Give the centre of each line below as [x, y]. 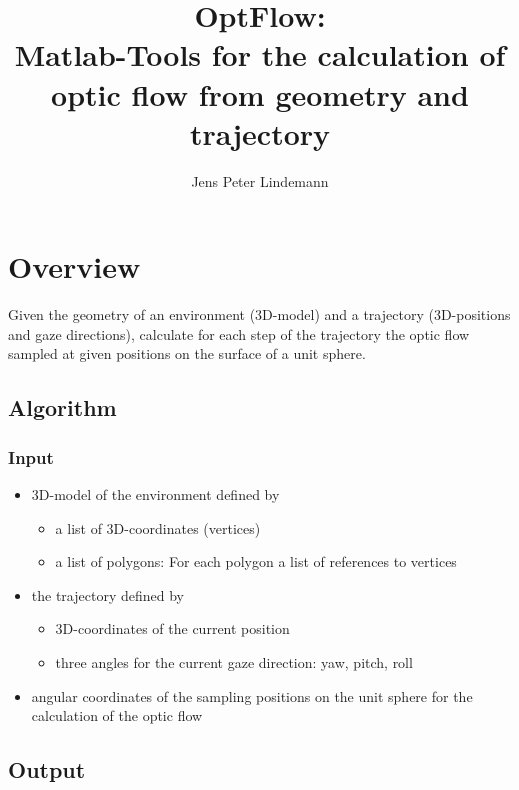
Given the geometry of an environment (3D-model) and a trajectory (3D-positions [259, 314]
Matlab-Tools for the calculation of [260, 54]
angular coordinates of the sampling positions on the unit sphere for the [252, 695]
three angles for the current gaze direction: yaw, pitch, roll [234, 661]
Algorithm [62, 407]
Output [47, 769]
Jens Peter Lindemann [260, 180]
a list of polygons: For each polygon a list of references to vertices [256, 561]
